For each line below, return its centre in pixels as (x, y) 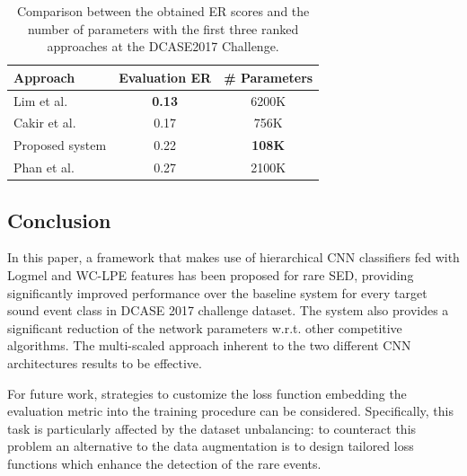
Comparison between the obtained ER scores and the (163, 11)
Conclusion (59, 220)
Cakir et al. (45, 123)
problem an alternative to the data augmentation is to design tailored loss (211, 446)
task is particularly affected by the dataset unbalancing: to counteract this (212, 428)
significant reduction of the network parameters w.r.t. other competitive (205, 327)
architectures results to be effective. (105, 363)
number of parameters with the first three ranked (163, 28)
